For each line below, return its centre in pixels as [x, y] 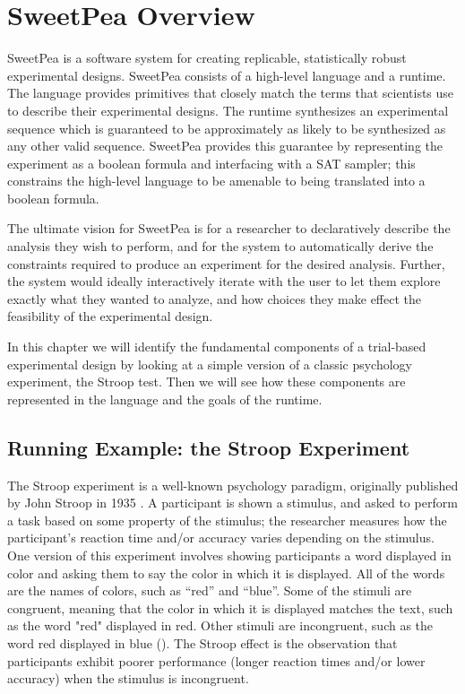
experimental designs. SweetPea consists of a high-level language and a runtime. [227, 75]
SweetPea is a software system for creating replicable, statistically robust [207, 58]
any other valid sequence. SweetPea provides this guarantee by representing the [225, 146]
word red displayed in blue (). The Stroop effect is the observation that [202, 642]
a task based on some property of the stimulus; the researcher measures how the [227, 520]
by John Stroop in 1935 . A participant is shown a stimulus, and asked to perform [232, 503]
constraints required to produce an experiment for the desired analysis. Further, [226, 263]
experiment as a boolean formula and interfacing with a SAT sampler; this [211, 163]
